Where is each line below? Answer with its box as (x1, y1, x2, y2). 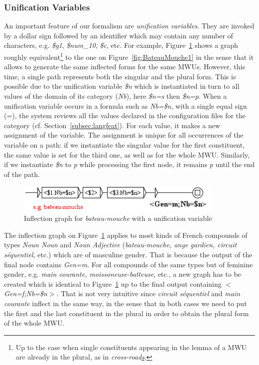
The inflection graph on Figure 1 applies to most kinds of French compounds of (4, 229, 248, 240)
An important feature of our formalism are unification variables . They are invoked (4, 20, 255, 31)
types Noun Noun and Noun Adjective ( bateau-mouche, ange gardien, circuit (4, 239, 237, 250)
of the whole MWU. (4, 318, 65, 328)
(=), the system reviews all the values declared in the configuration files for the (4, 110, 246, 121)
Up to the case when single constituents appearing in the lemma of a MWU (15, 342, 247, 352)
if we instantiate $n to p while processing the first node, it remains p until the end (4, 159, 255, 170)
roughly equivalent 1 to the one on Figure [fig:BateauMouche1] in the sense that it (4, 50, 254, 62)
